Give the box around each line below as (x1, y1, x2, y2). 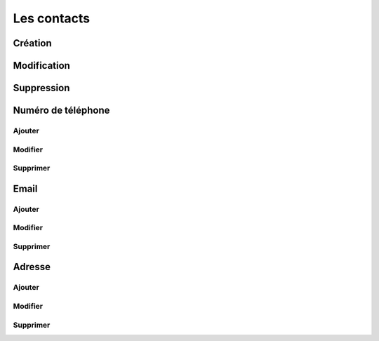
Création (13, 37, 52, 49)
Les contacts (13, 11, 91, 26)
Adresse (13, 261, 51, 273)
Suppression (13, 82, 70, 94)
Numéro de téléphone (13, 105, 110, 116)
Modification (13, 60, 70, 72)
